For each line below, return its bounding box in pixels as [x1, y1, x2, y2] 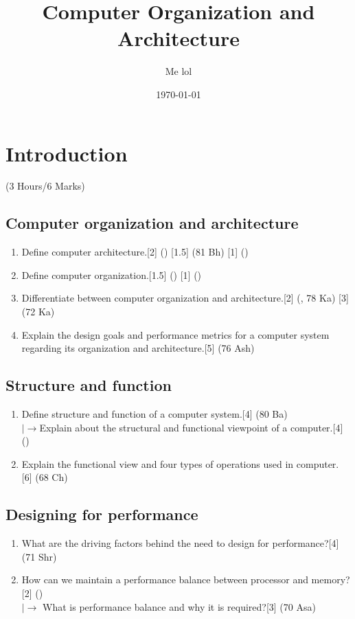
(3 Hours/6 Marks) [5, 179, 85, 193]
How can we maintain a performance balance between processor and [21, 572, 308, 587]
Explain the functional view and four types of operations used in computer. [21, 456, 339, 471]
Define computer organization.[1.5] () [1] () [21, 267, 202, 282]
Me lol [165, 64, 192, 78]
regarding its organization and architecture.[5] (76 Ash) [21, 341, 255, 355]
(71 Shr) [21, 549, 57, 563]
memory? [311, 572, 350, 587]
